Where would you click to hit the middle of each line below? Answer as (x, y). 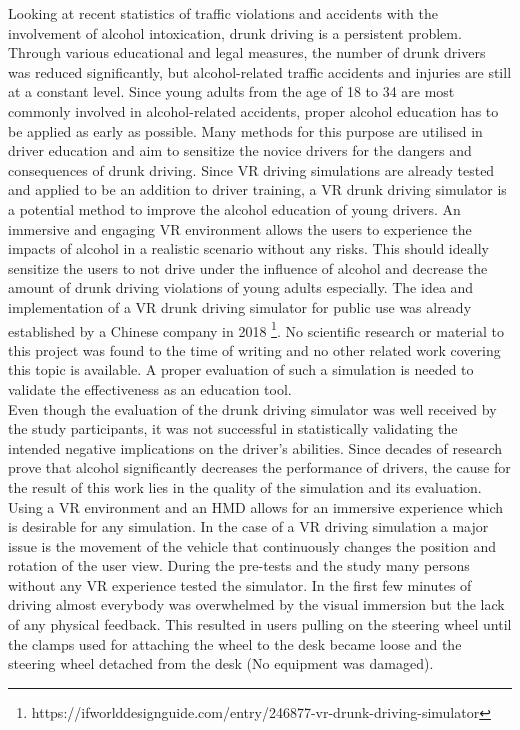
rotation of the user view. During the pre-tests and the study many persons (239, 565)
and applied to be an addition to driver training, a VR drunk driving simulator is (257, 189)
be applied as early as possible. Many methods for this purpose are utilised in (245, 130)
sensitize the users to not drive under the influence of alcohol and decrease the (248, 267)
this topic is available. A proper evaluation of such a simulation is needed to (241, 369)
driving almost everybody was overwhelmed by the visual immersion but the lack (256, 604)
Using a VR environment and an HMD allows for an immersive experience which (256, 506)
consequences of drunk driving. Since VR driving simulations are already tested (251, 169)
